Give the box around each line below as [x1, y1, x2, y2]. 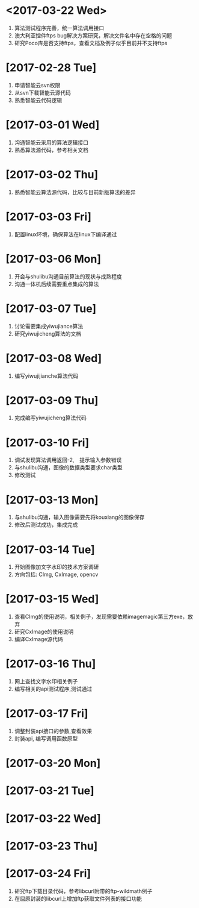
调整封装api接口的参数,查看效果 [14, 727, 93, 735]
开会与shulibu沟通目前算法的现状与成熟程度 [14, 272, 123, 280]
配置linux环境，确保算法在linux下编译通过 [14, 230, 117, 238]
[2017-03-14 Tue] [5, 543, 96, 556]
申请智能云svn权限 [14, 81, 61, 89]
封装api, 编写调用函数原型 [14, 735, 78, 742]
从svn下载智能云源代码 [14, 89, 72, 96]
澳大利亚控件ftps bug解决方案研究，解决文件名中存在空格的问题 [14, 31, 173, 39]
